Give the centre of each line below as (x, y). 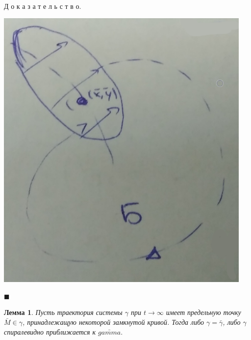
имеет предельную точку (203, 312)
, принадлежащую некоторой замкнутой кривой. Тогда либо (113, 322)
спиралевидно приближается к (50, 331)
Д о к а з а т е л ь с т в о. (43, 6)
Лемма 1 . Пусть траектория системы (63, 312)
